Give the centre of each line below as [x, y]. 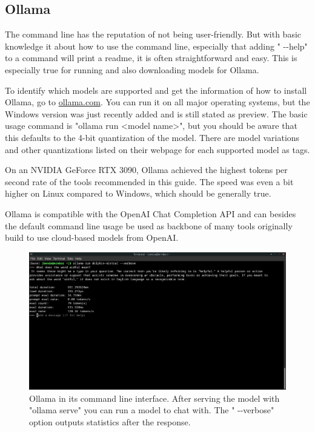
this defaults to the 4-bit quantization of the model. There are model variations [152, 137]
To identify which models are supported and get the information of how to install [156, 90]
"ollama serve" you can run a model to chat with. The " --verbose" [152, 410]
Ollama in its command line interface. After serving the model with [154, 398]
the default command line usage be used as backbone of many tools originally [149, 225]
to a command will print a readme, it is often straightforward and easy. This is [151, 58]
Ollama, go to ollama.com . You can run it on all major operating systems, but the [157, 102]
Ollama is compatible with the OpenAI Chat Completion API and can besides [151, 213]
